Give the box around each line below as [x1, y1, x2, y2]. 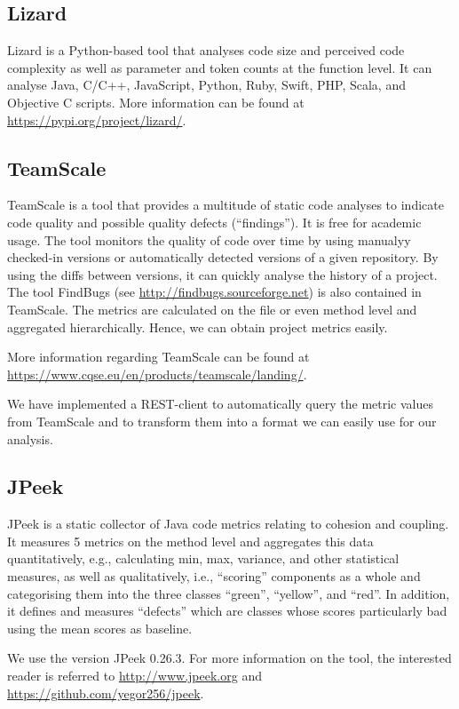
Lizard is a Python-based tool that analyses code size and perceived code [7, 41, 405, 60]
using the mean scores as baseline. [7, 618, 193, 637]
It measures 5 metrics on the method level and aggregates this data [7, 531, 374, 550]
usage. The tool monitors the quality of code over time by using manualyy [7, 230, 411, 249]
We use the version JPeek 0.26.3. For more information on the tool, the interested [7, 649, 452, 667]
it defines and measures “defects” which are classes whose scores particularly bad [7, 601, 447, 620]
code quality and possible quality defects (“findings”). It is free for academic [7, 212, 422, 231]
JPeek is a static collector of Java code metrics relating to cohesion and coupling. [7, 514, 449, 533]
